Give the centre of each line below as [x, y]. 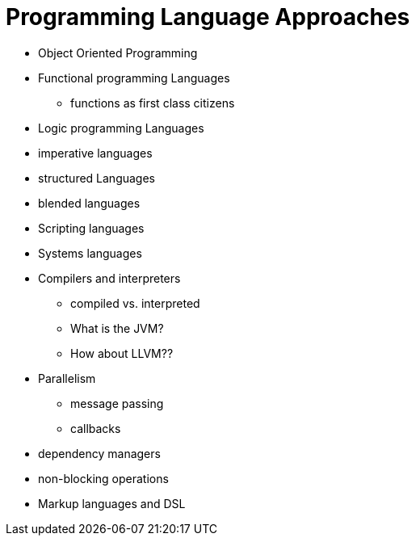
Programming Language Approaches [208, 17]
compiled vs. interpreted [135, 303]
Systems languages [90, 253]
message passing [117, 403]
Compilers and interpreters [109, 278]
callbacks [96, 428]
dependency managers [99, 453]
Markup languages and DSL [112, 503]
